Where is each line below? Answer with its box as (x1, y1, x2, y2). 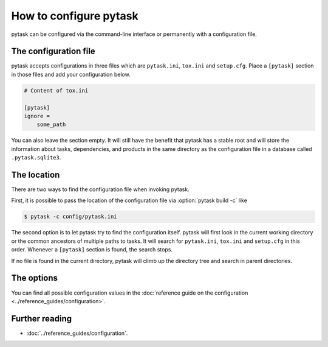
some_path (36, 121, 66, 128)
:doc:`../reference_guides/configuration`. (26, 329, 128, 337)
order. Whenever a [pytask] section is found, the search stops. (11, 246, 173, 253)
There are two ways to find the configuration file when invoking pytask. (11, 186, 190, 193)
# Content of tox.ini (24, 87, 89, 94)
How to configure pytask (11, 9, 139, 23)
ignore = (24, 113, 50, 119)
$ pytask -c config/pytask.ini (24, 213, 118, 220)
